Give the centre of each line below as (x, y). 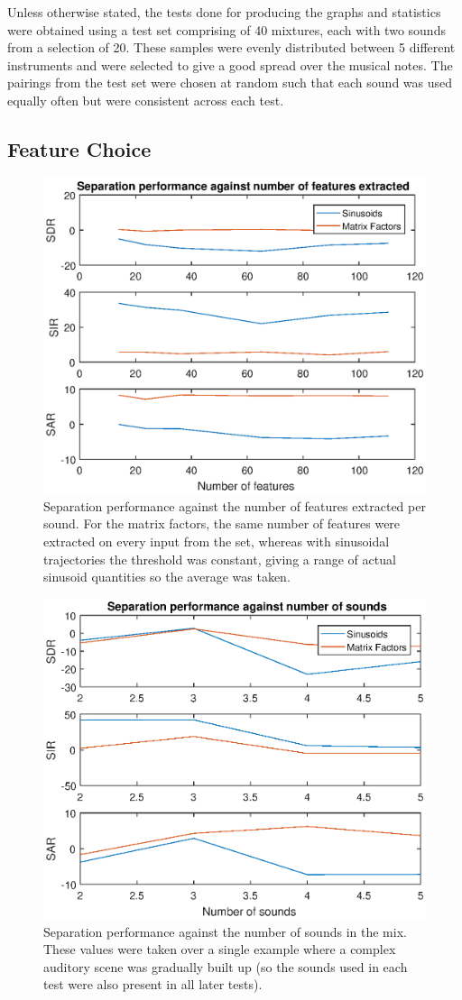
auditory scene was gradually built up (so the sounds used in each (226, 966)
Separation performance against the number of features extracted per (235, 505)
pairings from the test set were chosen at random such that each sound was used (230, 83)
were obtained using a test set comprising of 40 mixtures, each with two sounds (226, 29)
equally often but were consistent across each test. (146, 100)
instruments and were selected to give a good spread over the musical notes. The (230, 64)
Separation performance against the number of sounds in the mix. (225, 931)
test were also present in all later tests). (153, 984)
